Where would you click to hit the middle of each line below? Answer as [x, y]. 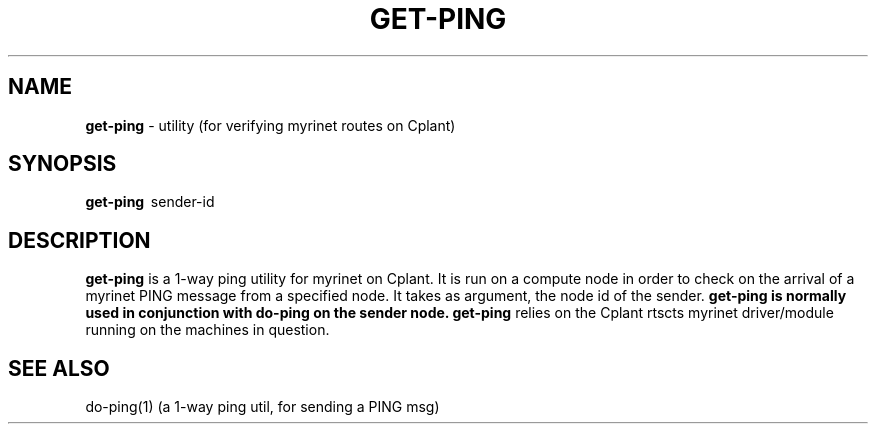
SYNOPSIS [62, 164]
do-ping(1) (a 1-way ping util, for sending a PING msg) [262, 407]
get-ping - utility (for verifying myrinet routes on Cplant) [270, 125]
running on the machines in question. [207, 330]
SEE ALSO [59, 368]
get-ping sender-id [150, 202]
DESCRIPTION [79, 240]
